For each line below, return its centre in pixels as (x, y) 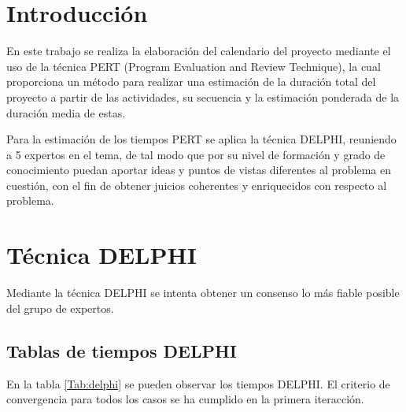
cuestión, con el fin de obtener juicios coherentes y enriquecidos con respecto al (197, 185)
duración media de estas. (66, 112)
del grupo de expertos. (60, 308)
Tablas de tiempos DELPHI (122, 350)
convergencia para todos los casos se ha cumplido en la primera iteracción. (185, 399)
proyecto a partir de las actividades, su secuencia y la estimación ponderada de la (203, 97)
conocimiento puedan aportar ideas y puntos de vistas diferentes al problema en (199, 170)
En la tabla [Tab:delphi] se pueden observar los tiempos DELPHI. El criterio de (198, 383)
